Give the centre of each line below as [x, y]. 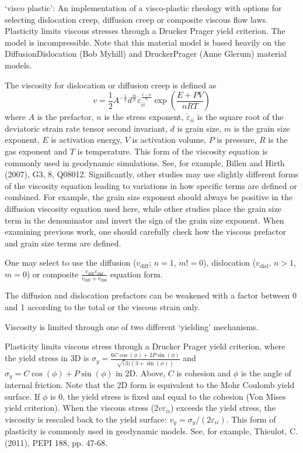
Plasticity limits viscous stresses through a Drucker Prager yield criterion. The [145, 31]
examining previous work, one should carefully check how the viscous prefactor [145, 231]
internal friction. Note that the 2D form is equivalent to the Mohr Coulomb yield [150, 385]
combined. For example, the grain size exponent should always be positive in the [149, 197]
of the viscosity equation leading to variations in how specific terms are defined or [151, 185]
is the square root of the [240, 117]
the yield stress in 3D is [47, 358]
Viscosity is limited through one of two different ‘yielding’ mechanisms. [132, 326]
